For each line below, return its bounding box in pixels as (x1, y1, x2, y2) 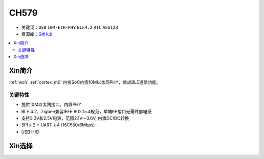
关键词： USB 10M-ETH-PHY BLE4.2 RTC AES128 (21, 24, 118, 30)
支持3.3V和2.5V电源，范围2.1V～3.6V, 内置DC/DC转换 (21, 115, 130, 121)
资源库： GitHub (21, 31, 53, 37)
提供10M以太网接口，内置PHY (21, 101, 82, 107)
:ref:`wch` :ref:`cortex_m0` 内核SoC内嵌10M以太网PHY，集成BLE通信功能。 (9, 79, 161, 85)
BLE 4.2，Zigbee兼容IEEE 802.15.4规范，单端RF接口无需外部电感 (21, 108, 152, 114)
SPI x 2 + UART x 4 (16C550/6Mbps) (21, 122, 95, 128)
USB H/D (21, 129, 40, 135)
